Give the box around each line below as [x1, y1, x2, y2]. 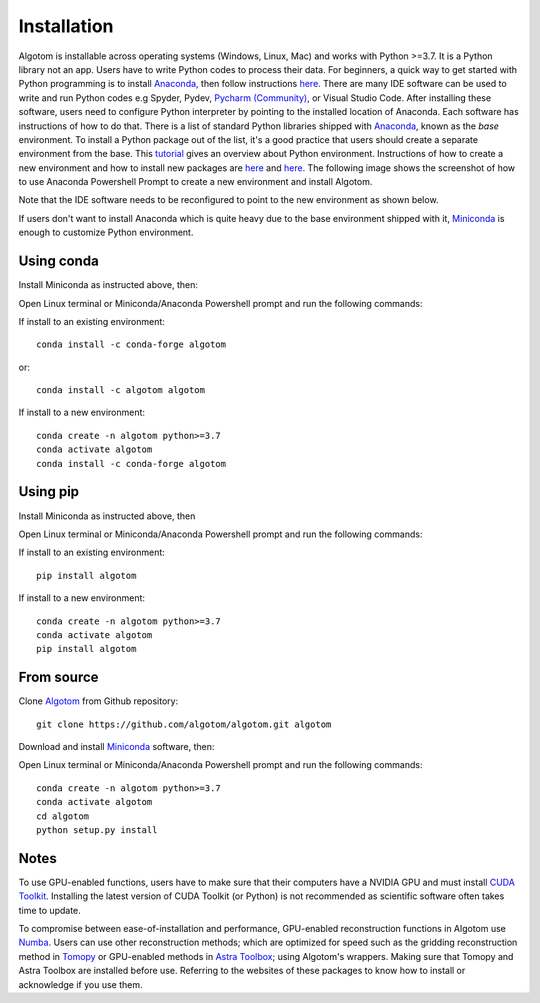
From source [18, 669, 99, 686]
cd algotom [36, 810, 90, 822]
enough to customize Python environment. [18, 226, 194, 239]
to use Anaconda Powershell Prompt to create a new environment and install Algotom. [18, 176, 373, 188]
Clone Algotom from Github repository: [18, 695, 179, 707]
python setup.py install [36, 824, 158, 835]
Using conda [18, 253, 99, 270]
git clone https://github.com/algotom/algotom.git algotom [36, 718, 332, 730]
